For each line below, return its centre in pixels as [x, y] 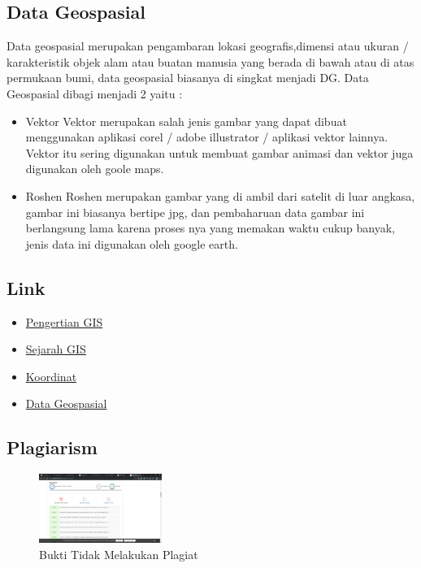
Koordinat [51, 376]
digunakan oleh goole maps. [95, 169]
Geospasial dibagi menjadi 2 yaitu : [95, 93]
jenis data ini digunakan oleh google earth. [132, 243]
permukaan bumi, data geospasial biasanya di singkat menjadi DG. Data [188, 78]
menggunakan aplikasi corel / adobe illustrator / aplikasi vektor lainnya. [207, 137]
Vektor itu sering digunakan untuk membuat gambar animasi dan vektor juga [219, 152]
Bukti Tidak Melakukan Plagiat [119, 554]
